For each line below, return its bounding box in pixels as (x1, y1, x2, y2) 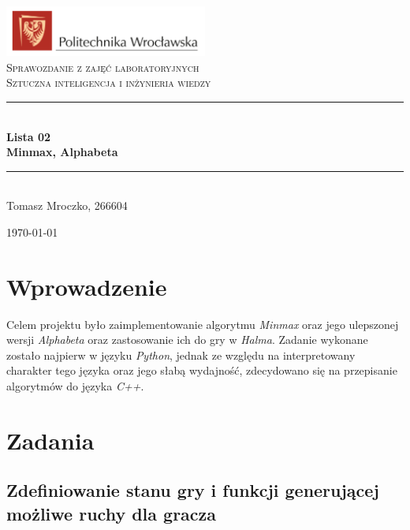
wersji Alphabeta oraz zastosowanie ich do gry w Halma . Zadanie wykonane (6, 331, 368, 348)
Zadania (6, 424, 95, 456)
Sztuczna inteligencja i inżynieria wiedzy (6, 74, 211, 91)
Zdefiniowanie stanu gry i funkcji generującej (6, 478, 379, 502)
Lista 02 (6, 128, 51, 144)
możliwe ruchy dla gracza (6, 501, 217, 525)
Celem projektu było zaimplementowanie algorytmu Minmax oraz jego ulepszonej (6, 315, 399, 332)
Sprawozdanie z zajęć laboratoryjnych (6, 58, 199, 75)
